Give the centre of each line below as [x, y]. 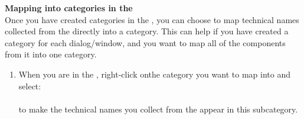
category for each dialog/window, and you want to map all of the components [145, 42]
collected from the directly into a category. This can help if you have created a [147, 31]
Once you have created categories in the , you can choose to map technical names [152, 19]
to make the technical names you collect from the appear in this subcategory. [158, 109]
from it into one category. [51, 54]
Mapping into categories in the [69, 8]
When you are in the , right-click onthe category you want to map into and [154, 74]
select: [30, 86]
